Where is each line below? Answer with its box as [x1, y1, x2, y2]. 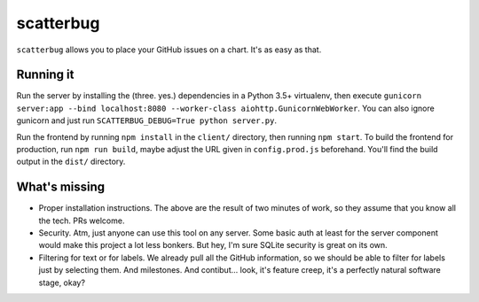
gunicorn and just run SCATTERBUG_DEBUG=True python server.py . [16, 115, 277, 126]
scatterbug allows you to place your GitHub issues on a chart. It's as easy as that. [16, 44, 322, 55]
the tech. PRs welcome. [38, 215, 125, 226]
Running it [16, 67, 75, 82]
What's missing [16, 180, 106, 195]
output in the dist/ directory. [16, 156, 126, 167]
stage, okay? [38, 277, 86, 288]
